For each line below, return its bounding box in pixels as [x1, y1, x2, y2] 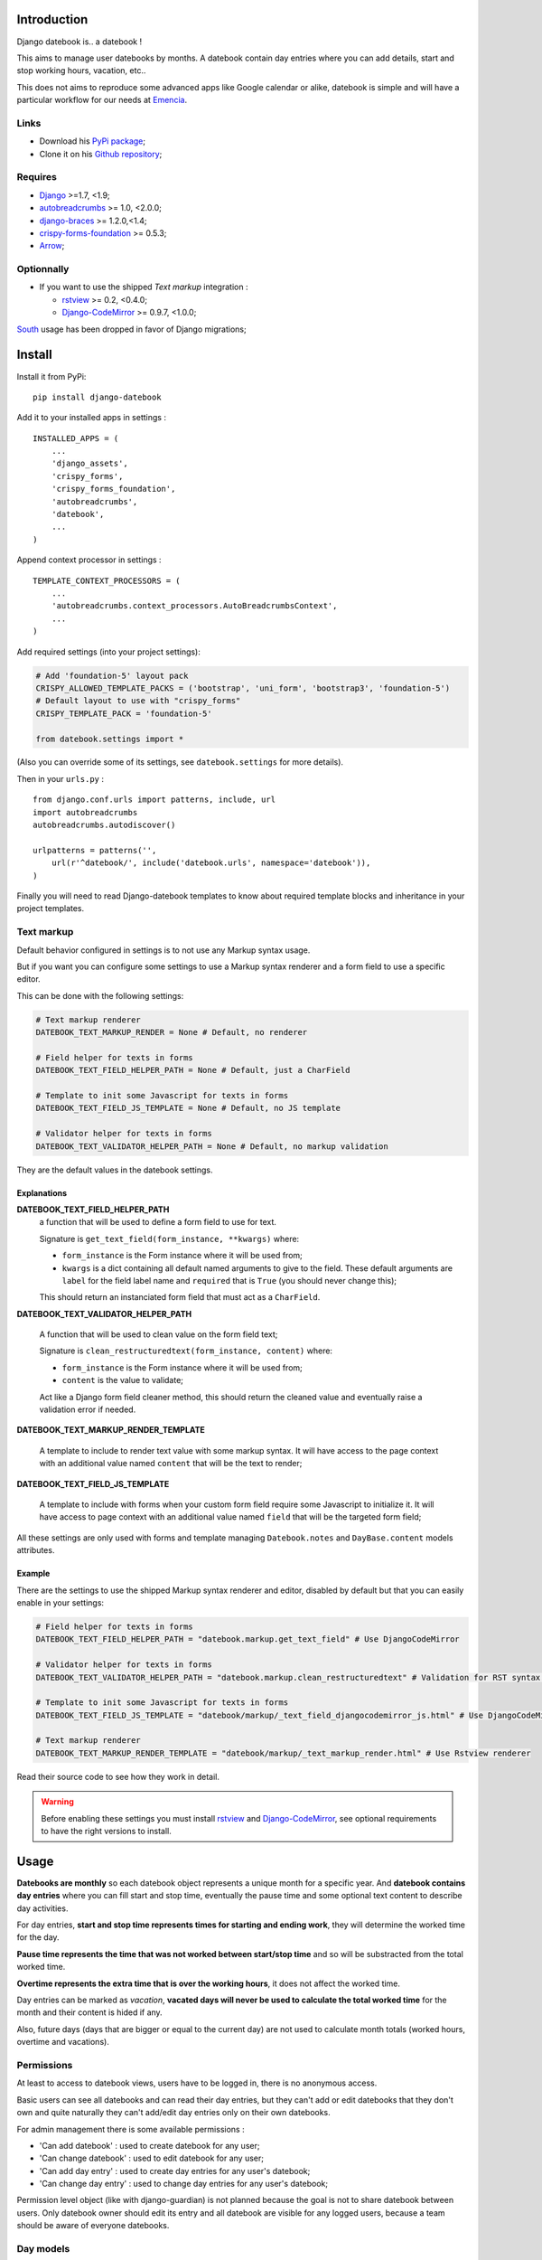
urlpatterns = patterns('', [33, 845, 157, 855]
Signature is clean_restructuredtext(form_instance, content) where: [39, 1345, 333, 1356]
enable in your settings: [16, 1596, 104, 1608]
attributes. [16, 1545, 55, 1556]
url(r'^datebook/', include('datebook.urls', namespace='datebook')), [51, 858, 371, 868]
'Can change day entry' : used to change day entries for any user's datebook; [39, 2179, 329, 2189]
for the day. [16, 1932, 60, 1943]
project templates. [16, 903, 85, 914]
